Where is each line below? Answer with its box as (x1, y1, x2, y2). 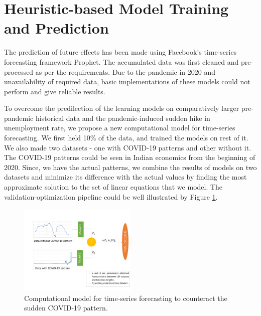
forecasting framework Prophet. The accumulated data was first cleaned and (4, 56, 239, 67)
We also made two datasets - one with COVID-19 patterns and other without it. (4, 142, 251, 152)
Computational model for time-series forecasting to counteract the (24, 292, 227, 303)
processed (4, 66, 34, 77)
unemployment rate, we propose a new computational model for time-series (4, 122, 235, 133)
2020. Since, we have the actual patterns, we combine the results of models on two (4, 162, 257, 172)
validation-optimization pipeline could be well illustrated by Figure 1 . (4, 191, 218, 202)
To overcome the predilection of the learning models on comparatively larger (4, 103, 239, 113)
